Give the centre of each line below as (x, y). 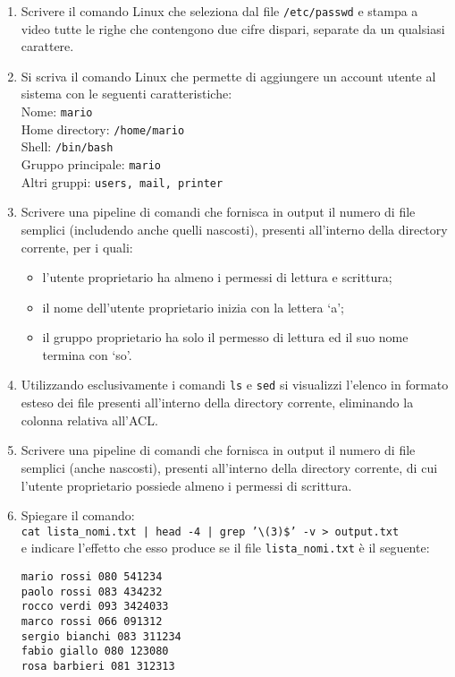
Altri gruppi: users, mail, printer (122, 181)
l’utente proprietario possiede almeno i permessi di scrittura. (186, 485)
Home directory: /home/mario (103, 129)
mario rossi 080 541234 (92, 577)
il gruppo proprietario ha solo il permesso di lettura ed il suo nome (225, 337)
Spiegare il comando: (78, 515)
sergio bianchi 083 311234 (101, 636)
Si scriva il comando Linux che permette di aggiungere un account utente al (228, 76)
